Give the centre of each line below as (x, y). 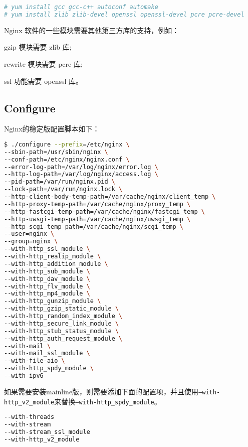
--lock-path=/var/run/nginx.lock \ (63, 189)
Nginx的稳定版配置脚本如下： (52, 129)
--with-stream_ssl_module (47, 432)
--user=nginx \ (29, 234)
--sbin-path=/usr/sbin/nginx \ (56, 152)
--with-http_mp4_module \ (47, 294)
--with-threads (29, 417)
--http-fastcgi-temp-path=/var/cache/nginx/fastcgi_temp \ (104, 211)
